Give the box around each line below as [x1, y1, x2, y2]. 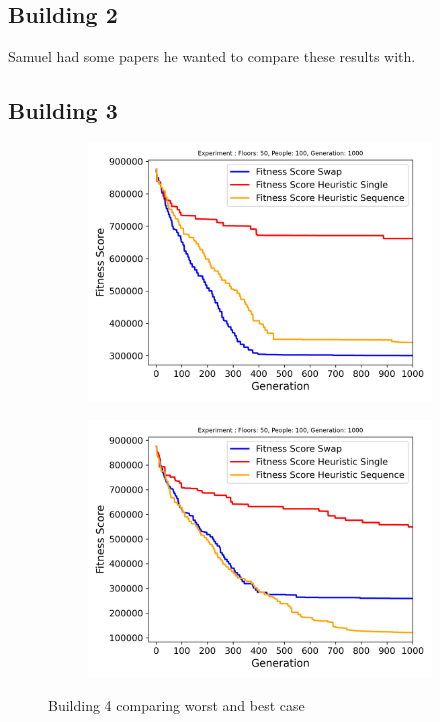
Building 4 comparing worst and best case [48, 695, 305, 716]
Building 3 [8, 95, 118, 126]
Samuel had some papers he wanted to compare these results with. [8, 46, 416, 67]
